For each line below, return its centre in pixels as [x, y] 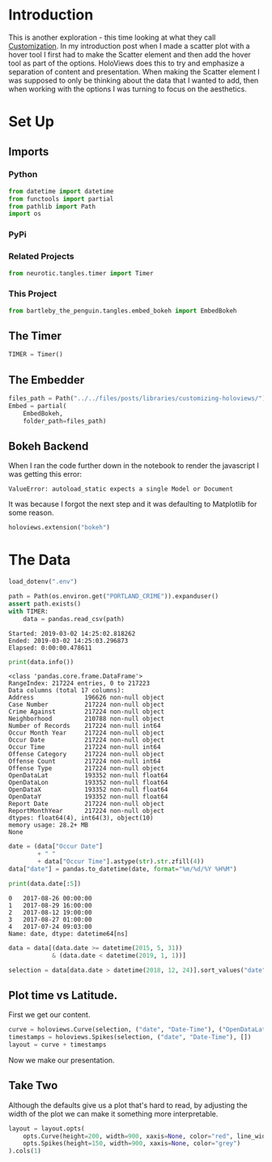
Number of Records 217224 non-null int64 [85, 726]
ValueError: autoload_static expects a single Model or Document [121, 489]
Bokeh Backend [49, 446]
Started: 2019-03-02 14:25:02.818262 [72, 633]
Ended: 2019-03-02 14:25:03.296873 [68, 641]
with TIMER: [28, 611]
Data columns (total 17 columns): [67, 691]
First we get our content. [49, 1015]
